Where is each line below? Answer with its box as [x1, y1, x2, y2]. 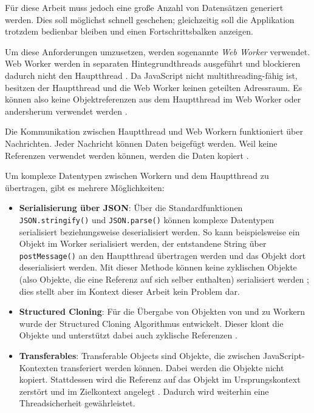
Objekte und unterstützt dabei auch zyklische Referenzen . [19, 329, 237, 341]
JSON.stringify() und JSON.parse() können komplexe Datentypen [19, 213, 275, 226]
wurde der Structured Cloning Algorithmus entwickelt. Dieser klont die [19, 317, 284, 329]
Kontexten [19, 361, 58, 374]
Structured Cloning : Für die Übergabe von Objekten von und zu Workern [19, 305, 305, 318]
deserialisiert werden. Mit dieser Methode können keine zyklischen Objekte [19, 261, 297, 274]
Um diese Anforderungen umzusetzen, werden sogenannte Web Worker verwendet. [5, 45, 310, 58]
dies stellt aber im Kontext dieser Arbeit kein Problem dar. [19, 284, 240, 297]
